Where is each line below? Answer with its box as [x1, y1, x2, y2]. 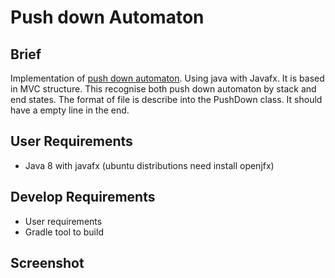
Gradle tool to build [24, 226, 104, 238]
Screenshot [10, 255, 85, 272]
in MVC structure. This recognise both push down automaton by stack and [10, 83, 317, 95]
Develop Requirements [10, 189, 156, 206]
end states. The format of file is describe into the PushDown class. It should [10, 94, 323, 105]
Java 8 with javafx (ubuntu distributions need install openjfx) [24, 159, 275, 171]
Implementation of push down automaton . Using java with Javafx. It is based [10, 72, 325, 84]
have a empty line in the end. [10, 104, 130, 116]
